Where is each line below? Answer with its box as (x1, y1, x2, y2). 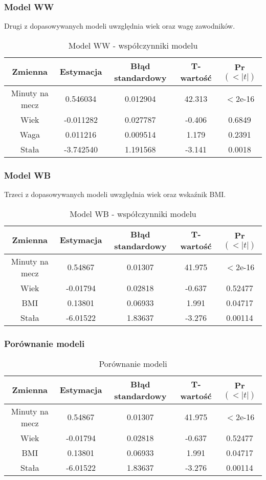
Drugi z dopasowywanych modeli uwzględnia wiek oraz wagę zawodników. (4, 20, 235, 31)
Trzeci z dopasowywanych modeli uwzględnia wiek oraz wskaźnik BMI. (4, 189, 226, 200)
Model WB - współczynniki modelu (70, 207, 196, 220)
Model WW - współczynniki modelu (68, 39, 198, 51)
